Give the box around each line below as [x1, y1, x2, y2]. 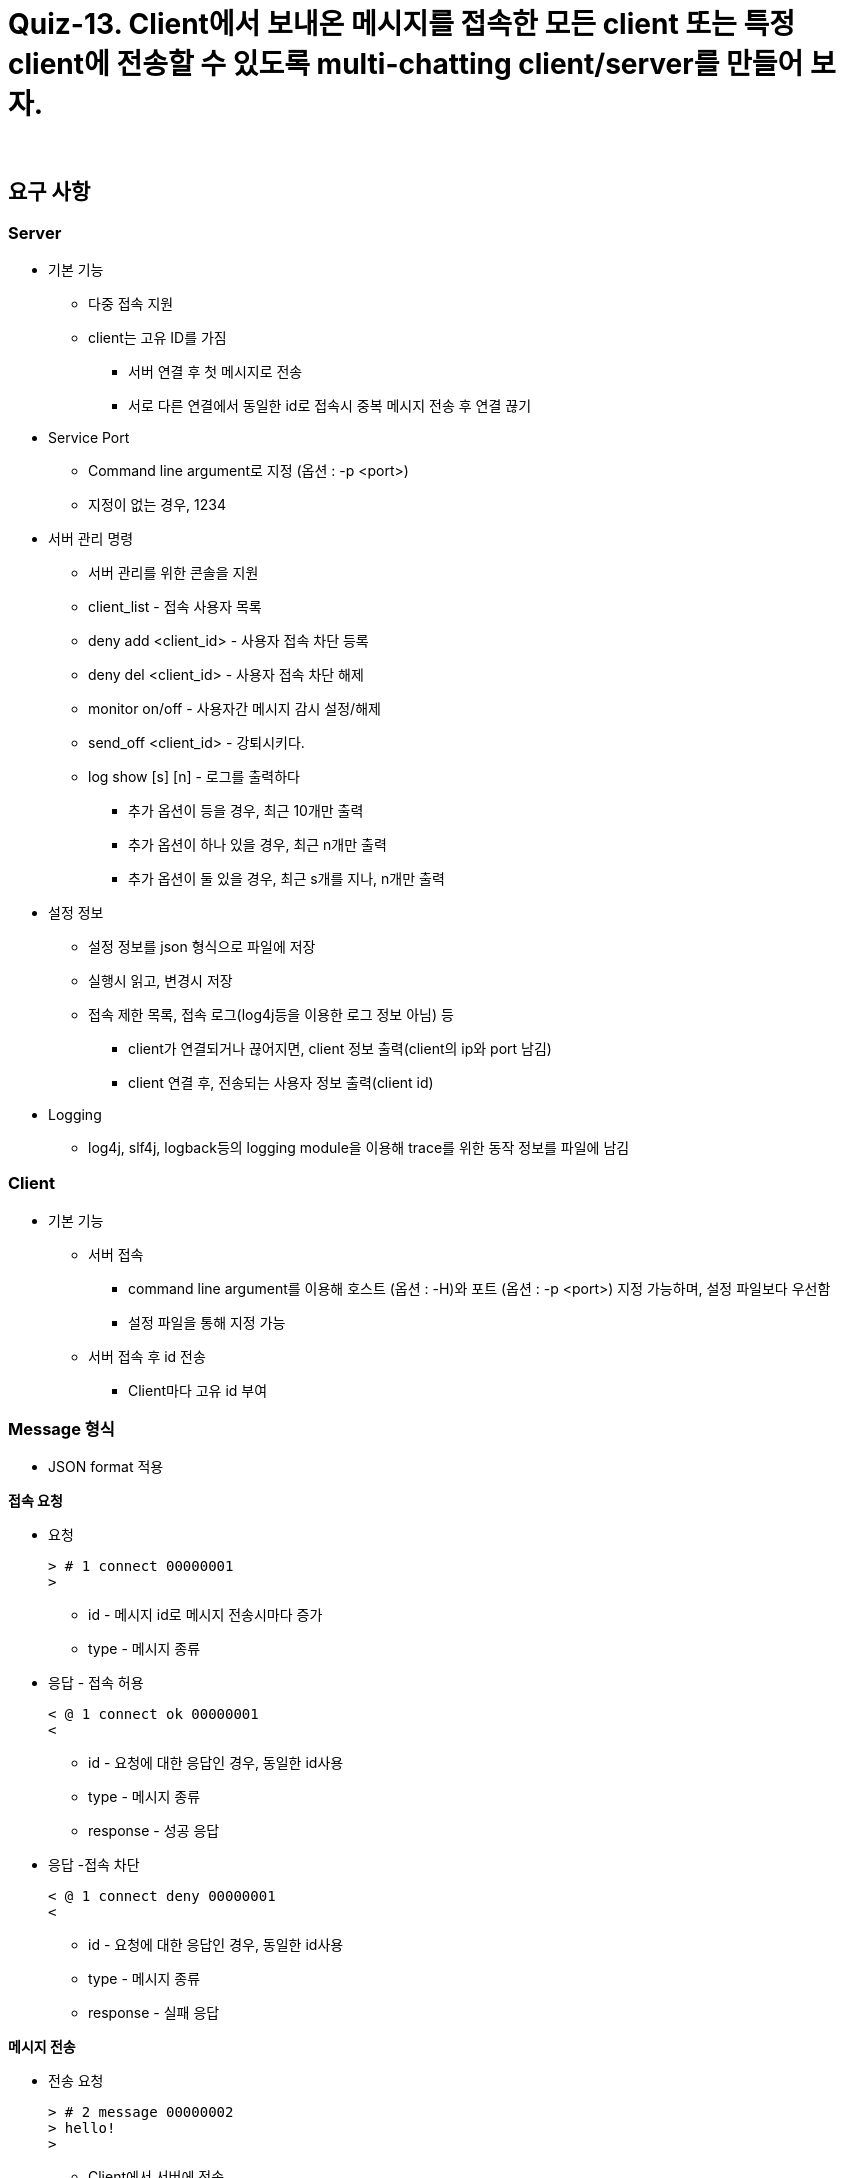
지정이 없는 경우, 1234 [88, 495, 226, 513]
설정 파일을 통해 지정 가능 [128, 1313, 286, 1331]
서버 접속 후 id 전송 [88, 1347, 206, 1365]
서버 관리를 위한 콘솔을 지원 [88, 563, 259, 581]
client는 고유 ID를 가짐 [88, 328, 227, 346]
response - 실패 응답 [88, 2004, 220, 2022]
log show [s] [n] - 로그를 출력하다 [88, 767, 300, 785]
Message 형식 [8, 1419, 115, 1440]
